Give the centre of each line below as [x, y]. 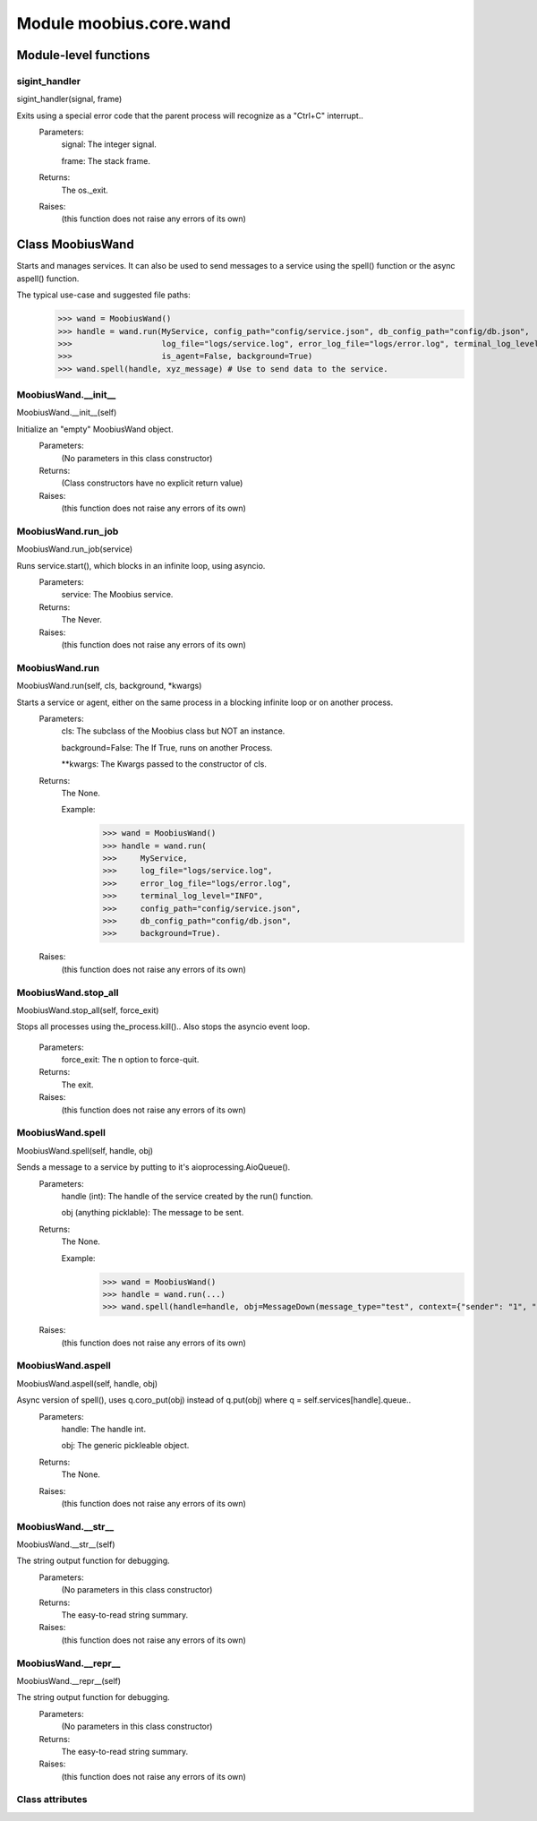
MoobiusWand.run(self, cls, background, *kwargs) [109, 686]
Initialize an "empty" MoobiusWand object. [95, 429]
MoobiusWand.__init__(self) [67, 413]
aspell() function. [48, 279]
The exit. [77, 1085]
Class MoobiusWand [75, 245]
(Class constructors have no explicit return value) [152, 483]
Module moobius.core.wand [124, 23]
